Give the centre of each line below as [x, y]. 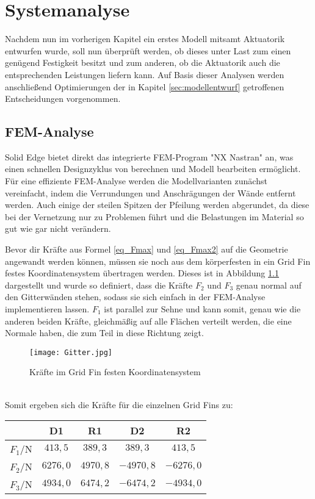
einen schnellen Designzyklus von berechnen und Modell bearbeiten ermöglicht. [153, 169]
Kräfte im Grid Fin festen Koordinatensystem [115, 372]
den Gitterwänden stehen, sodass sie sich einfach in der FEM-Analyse [135, 297]
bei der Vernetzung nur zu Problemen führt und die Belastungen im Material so [154, 216]
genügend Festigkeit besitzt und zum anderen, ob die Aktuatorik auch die [143, 63]
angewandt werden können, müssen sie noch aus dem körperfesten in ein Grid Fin [158, 261]
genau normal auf [269, 285]
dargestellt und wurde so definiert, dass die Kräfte [99, 285]
